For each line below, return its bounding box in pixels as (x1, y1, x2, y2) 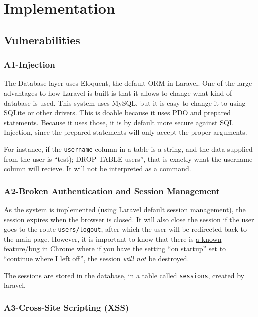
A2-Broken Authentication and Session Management (4, 184, 220, 197)
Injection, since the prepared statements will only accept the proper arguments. (4, 127, 247, 137)
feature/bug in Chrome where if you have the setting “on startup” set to (4, 243, 226, 254)
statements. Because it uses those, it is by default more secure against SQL (4, 117, 234, 127)
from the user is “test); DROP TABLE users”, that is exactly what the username (4, 153, 253, 164)
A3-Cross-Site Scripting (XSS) (4, 301, 129, 313)
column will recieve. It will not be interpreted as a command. (4, 163, 191, 174)
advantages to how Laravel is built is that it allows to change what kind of (4, 87, 232, 98)
